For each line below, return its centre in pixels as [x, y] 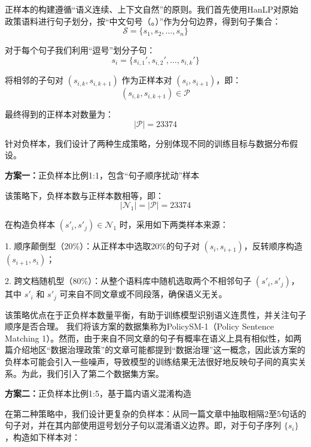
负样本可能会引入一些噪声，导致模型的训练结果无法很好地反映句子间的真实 [151, 362]
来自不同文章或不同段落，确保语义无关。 [147, 294]
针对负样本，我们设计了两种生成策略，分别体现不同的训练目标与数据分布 [147, 143]
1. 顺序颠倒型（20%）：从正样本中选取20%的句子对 [102, 246]
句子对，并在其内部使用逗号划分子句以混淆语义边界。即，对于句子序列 [143, 425]
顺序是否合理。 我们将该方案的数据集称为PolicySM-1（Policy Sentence [139, 326]
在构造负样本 [30, 224]
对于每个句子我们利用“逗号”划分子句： [80, 50]
